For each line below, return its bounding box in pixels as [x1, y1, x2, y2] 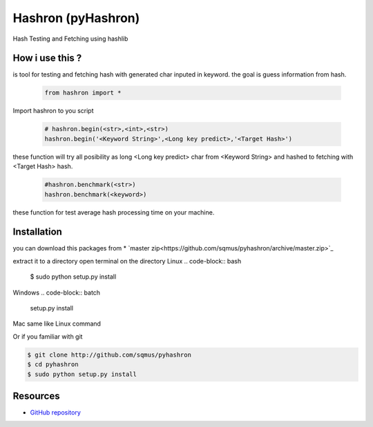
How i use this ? [12, 52, 82, 64]
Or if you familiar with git [12, 332, 83, 341]
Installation [12, 226, 62, 238]
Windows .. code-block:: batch [12, 288, 100, 297]
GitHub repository [30, 408, 81, 417]
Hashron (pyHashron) [12, 10, 140, 26]
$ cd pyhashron [27, 361, 79, 368]
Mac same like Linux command [12, 319, 102, 328]
